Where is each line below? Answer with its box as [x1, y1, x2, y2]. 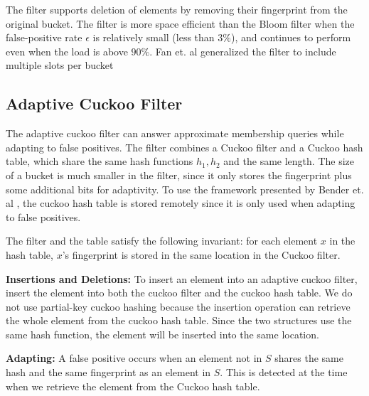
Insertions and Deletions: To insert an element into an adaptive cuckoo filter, [6, 271, 358, 286]
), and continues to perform [230, 30, 351, 45]
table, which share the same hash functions [6, 154, 193, 168]
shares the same [274, 350, 343, 365]
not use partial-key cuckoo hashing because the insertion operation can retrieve [6, 299, 351, 314]
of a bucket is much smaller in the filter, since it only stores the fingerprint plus [6, 167, 352, 182]
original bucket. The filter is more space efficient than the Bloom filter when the [6, 16, 355, 31]
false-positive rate [6, 30, 82, 45]
